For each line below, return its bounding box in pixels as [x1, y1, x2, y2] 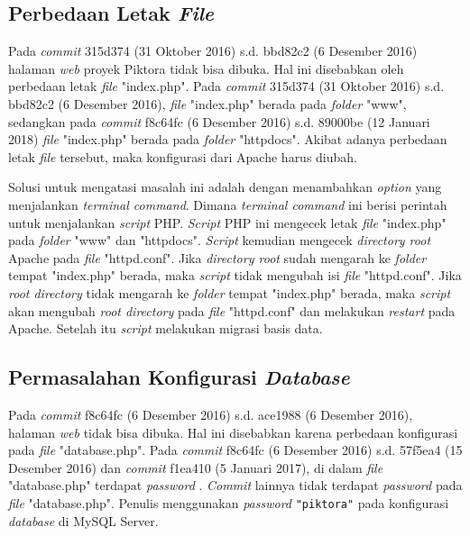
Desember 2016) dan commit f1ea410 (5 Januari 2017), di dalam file [8, 458, 383, 477]
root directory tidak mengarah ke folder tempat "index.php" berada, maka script [8, 283, 451, 302]
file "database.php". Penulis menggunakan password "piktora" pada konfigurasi [8, 493, 449, 512]
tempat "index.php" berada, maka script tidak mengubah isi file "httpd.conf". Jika [8, 266, 462, 285]
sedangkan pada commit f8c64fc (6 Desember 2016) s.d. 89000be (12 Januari [8, 112, 430, 131]
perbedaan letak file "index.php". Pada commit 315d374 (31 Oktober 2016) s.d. [8, 77, 445, 95]
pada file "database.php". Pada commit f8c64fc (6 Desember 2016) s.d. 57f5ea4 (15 [8, 441, 463, 459]
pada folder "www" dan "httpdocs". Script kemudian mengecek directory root [8, 231, 431, 250]
